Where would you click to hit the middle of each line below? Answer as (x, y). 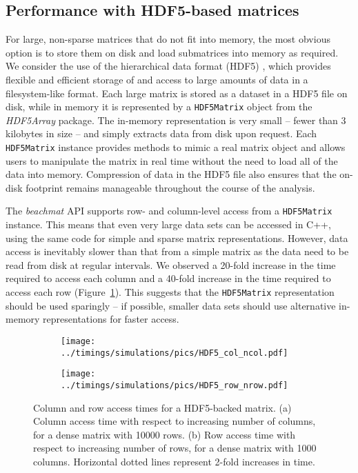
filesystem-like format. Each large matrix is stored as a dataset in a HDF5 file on (177, 93)
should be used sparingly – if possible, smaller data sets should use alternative (171, 305)
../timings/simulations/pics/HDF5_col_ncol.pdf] (175, 353)
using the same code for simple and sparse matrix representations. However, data (177, 238)
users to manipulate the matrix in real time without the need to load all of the (172, 160)
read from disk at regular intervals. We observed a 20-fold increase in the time (171, 264)
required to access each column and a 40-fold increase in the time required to (168, 278)
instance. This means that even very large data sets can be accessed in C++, (168, 224)
